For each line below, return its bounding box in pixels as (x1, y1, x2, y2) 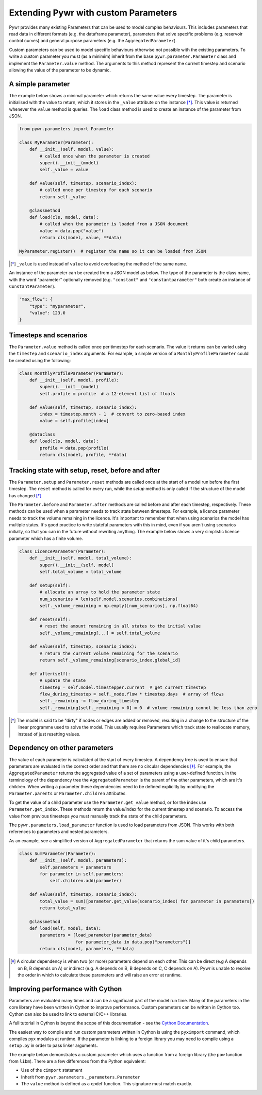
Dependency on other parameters (9, 744, 114, 752)
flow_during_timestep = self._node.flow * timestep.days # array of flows (39, 692, 224, 697)
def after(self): (29, 671, 71, 677)
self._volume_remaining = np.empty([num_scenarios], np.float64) (39, 603, 198, 608)
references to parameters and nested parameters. (9, 829, 109, 834)
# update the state (39, 678, 86, 683)
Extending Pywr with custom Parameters (9, 7, 177, 18)
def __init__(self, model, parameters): (29, 858, 127, 863)
